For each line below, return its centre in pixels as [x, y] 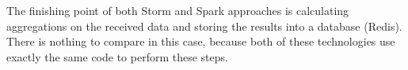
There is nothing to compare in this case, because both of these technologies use [201, 41]
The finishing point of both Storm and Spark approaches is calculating [178, 10]
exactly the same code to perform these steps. [117, 56]
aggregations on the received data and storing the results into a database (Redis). [204, 26]
